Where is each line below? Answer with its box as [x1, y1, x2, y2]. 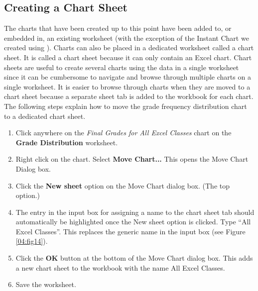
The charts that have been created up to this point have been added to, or [4, 23, 232, 33]
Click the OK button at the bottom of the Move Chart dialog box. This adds [15, 253, 253, 263]
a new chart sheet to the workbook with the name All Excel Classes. [15, 262, 225, 273]
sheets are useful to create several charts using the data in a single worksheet [4, 62, 239, 72]
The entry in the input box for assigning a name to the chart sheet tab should [15, 206, 255, 217]
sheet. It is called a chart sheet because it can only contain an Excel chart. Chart [4, 52, 252, 62]
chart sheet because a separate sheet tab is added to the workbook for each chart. [4, 91, 254, 101]
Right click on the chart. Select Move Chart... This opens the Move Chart [15, 154, 249, 164]
